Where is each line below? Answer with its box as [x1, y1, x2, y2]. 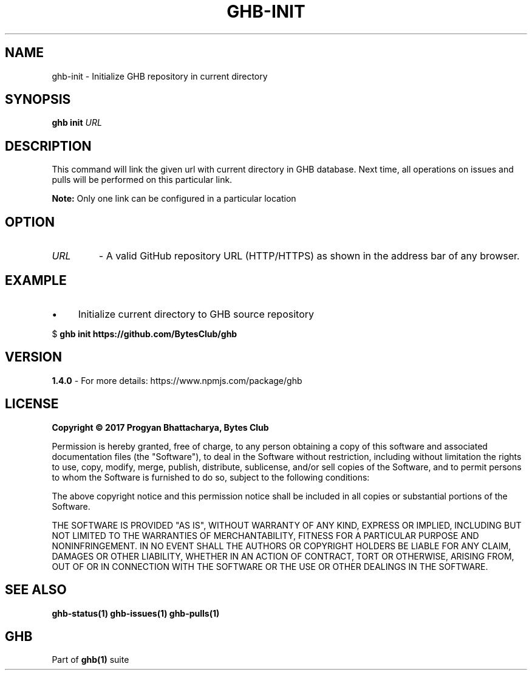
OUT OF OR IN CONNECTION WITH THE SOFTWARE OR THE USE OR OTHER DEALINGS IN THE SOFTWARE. [52, 561, 488, 572]
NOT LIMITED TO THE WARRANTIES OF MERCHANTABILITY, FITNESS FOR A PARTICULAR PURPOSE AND [52, 530, 479, 541]
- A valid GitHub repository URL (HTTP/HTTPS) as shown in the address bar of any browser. [98, 250, 520, 262]
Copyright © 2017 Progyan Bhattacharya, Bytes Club [52, 422, 269, 433]
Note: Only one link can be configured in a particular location [52, 193, 296, 204]
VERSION [5, 349, 63, 365]
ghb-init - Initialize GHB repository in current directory [52, 70, 268, 81]
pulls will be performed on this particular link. [52, 174, 233, 185]
